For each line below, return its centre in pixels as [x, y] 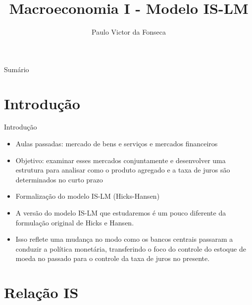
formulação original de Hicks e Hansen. [75, 222]
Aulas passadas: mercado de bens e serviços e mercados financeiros [117, 144]
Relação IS [41, 292]
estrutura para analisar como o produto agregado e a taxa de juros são [123, 170]
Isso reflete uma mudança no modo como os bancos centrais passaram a [124, 239]
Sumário [17, 69]
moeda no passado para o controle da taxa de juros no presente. [113, 258]
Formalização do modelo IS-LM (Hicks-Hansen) [88, 196]
